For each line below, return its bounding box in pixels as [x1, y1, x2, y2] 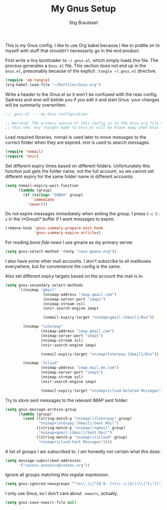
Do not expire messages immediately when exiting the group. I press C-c [5, 211, 154, 217]
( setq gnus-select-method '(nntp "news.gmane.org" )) [5, 249, 117, 254]
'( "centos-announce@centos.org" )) [18, 463, 90, 468]
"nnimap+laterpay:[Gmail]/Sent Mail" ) [38, 421, 119, 426]
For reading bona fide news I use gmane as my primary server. [5, 239, 134, 245]
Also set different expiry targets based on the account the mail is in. [5, 273, 144, 279]
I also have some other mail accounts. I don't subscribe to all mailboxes [5, 258, 152, 264]
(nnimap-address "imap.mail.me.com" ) [40, 365, 119, 370]
